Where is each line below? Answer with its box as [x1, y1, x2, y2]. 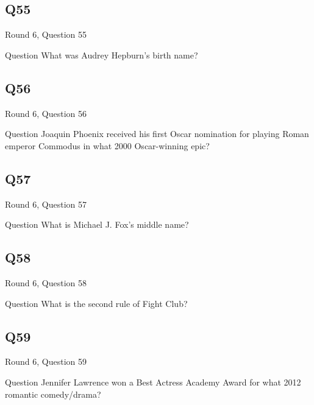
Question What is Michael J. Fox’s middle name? [5, 218, 189, 231]
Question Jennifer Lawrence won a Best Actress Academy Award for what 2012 [5, 375, 301, 388]
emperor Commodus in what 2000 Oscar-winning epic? [5, 139, 210, 152]
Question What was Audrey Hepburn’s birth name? [5, 48, 198, 61]
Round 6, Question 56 [5, 107, 87, 119]
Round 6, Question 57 [5, 197, 87, 210]
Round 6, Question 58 [5, 276, 87, 289]
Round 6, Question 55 [5, 28, 87, 41]
